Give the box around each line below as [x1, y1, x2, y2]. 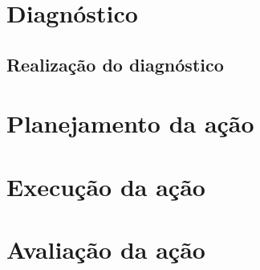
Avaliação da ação [6, 233, 205, 266]
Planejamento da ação [6, 107, 254, 140]
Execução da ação [6, 170, 205, 202]
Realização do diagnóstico [6, 51, 224, 76]
